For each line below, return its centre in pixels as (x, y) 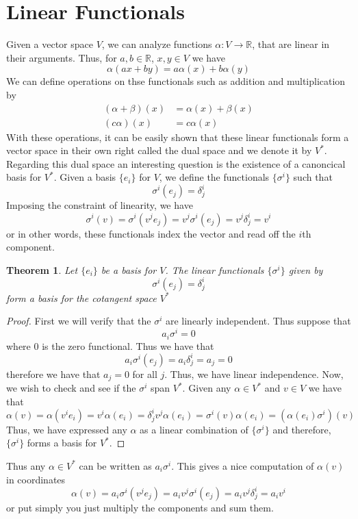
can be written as (115, 465)
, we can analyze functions (157, 44)
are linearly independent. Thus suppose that (258, 321)
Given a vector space (50, 44)
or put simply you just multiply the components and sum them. (140, 507)
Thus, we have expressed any (67, 429)
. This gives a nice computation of (243, 465)
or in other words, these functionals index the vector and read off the (151, 233)
